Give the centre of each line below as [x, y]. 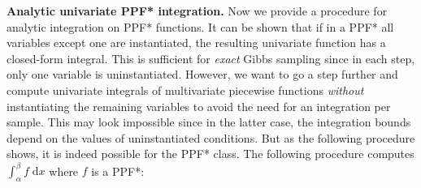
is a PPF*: [118, 171]
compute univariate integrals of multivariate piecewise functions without [185, 90]
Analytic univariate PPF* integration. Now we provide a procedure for [197, 11]
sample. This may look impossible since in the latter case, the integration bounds [209, 122]
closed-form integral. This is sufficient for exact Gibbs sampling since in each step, [211, 58]
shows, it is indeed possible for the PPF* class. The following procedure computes [210, 154]
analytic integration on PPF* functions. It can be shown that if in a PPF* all [200, 26]
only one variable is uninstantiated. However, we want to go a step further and [202, 74]
